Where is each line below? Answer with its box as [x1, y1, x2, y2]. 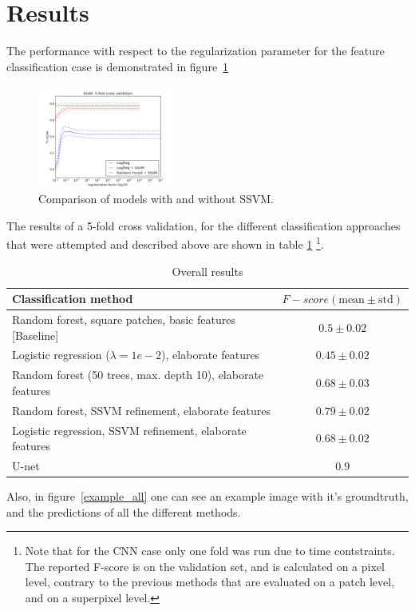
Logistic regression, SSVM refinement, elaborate [12, 421, 247, 438]
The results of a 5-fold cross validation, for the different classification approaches [6, 217, 401, 234]
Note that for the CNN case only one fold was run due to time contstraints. [25, 542, 395, 559]
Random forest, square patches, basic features [12, 310, 235, 327]
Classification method [12, 290, 133, 307]
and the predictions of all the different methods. [6, 503, 241, 520]
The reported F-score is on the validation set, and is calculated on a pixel [25, 557, 385, 574]
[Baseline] [12, 326, 59, 343]
